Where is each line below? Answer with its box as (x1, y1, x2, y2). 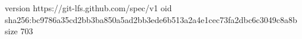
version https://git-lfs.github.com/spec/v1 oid (5, 2, 172, 14)
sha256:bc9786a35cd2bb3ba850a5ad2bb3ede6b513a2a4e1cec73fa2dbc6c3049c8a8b (5, 13, 297, 25)
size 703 (5, 25, 33, 37)
